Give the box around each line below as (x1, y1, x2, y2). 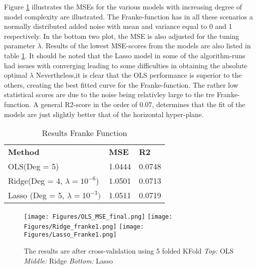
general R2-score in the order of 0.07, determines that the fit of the (40, 99, 246, 109)
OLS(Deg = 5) (8, 160, 59, 172)
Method (8, 146, 40, 158)
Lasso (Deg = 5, (8, 189, 65, 201)
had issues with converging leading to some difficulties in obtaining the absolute (4, 60, 248, 70)
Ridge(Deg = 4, (8, 175, 63, 187)
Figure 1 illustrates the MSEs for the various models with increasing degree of (4, 1, 242, 11)
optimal (4, 70, 27, 80)
